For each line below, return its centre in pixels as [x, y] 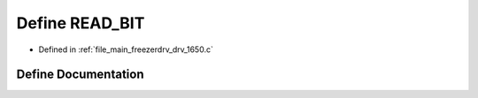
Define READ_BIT [81, 23]
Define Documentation [80, 75]
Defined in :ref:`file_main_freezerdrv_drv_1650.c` [126, 49]
